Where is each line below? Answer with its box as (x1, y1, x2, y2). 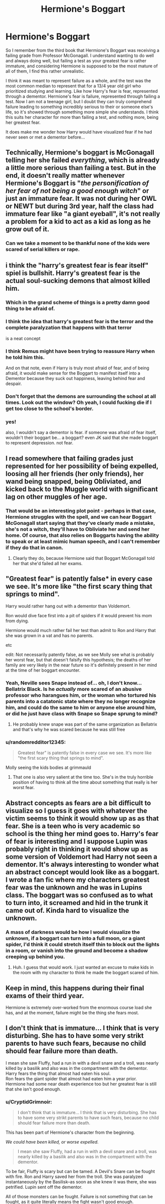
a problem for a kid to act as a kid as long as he (5, 218, 151, 226)
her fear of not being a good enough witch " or (5, 187, 149, 195)
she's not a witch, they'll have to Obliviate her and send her (5, 525, 150, 532)
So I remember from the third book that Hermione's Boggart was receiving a (5, 47, 160, 53)
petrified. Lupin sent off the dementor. (5, 1184, 82, 1190)
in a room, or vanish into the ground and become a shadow (5, 947, 148, 954)
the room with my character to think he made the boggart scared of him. (12, 970, 159, 976)
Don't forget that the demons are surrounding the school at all (5, 393, 156, 400)
